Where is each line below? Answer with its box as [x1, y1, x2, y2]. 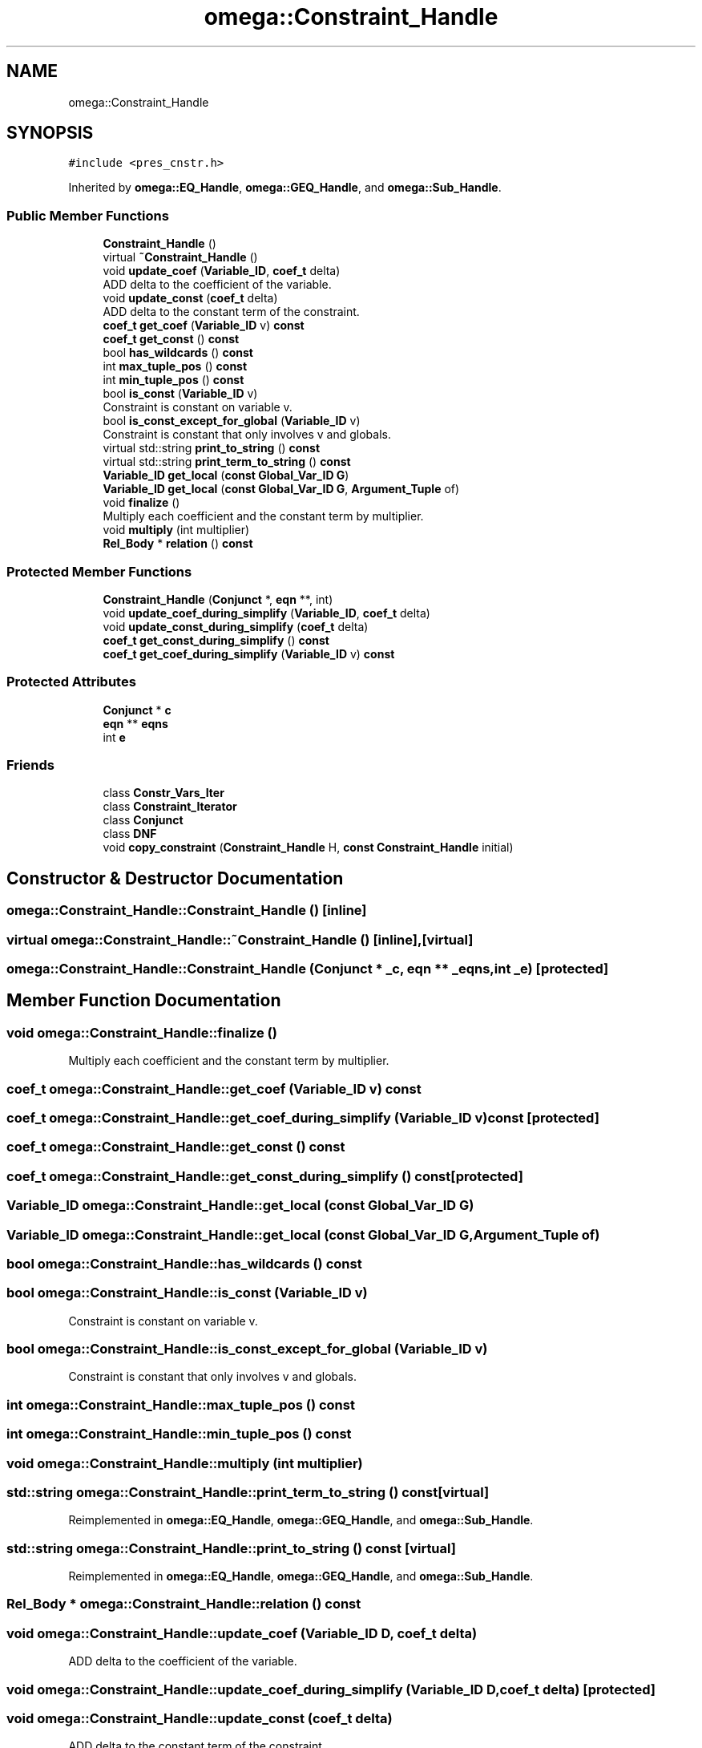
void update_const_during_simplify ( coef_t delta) [103, 619, 369, 633]
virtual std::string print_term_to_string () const [103, 455, 351, 469]
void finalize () [103, 496, 180, 510]
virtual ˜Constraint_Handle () [103, 250, 258, 265]
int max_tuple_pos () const [103, 359, 248, 374]
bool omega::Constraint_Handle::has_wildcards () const [6, 1255, 362, 1272]
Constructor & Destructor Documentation [6, 868, 344, 888]
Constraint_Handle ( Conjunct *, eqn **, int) [103, 592, 333, 606]
